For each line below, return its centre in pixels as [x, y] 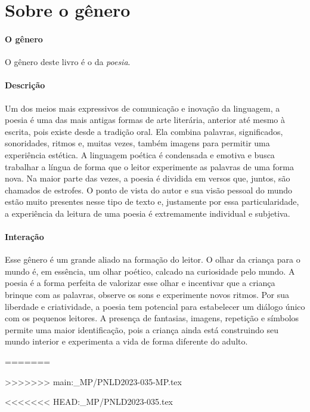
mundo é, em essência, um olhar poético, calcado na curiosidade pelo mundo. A [150, 271]
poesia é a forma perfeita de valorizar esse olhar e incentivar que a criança [140, 283]
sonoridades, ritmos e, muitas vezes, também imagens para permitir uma [137, 143]
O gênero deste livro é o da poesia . [68, 62]
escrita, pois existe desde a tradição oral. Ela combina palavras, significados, [144, 131]
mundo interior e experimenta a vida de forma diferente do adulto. [126, 341]
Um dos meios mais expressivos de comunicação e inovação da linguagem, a [142, 108]
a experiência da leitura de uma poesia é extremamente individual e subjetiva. [148, 213]
